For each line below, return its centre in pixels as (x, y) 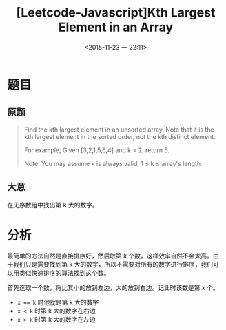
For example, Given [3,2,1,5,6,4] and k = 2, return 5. (97, 150)
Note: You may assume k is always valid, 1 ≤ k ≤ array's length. (113, 163)
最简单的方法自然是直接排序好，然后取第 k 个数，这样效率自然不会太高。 (110, 256)
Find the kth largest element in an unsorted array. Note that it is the (119, 130)
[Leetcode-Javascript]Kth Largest (116, 13)
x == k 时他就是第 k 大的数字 (58, 302)
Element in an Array (116, 27)
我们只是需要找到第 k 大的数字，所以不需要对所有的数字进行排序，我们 (113, 264)
